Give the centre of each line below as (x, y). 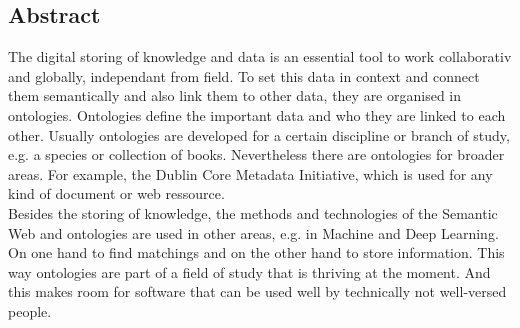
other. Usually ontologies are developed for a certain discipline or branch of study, (259, 134)
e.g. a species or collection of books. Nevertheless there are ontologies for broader (256, 154)
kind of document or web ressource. (116, 193)
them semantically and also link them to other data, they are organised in (235, 95)
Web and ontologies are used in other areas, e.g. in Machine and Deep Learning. (253, 232)
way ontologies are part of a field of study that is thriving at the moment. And (249, 271)
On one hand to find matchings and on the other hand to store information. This (256, 252)
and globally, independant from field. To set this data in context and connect (244, 75)
